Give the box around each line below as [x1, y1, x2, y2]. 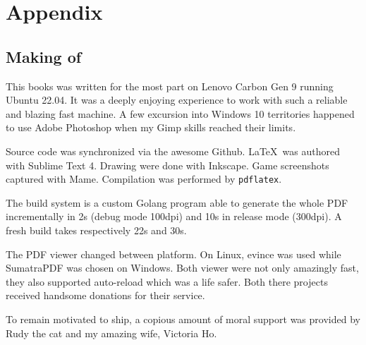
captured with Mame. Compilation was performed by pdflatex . [6, 171, 282, 186]
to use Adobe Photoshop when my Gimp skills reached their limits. [6, 120, 296, 135]
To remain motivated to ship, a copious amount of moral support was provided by [6, 311, 360, 326]
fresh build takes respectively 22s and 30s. [6, 222, 187, 237]
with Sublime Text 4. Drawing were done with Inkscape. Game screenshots [6, 157, 329, 172]
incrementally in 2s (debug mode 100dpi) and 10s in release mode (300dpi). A [6, 209, 342, 224]
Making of [6, 45, 82, 67]
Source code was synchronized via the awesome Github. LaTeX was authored [6, 143, 340, 158]
